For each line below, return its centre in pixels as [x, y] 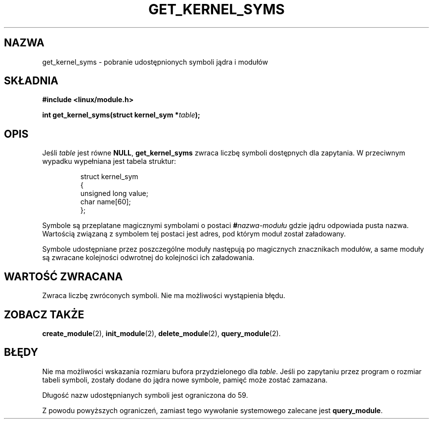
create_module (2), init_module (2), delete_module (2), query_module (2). [161, 333]
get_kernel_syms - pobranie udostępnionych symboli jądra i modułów [155, 62]
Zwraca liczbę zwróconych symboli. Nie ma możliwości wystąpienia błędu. [164, 296]
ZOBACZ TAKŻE [44, 314]
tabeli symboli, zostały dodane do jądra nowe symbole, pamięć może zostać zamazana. [185, 380]
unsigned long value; [114, 193]
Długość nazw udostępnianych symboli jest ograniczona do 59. [145, 395]
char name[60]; [106, 202]
